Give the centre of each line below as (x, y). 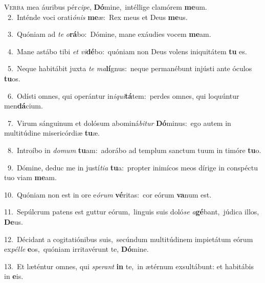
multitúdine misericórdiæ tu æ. (52, 133)
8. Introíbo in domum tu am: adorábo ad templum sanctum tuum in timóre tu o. (134, 150)
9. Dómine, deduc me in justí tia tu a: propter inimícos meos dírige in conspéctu (132, 167)
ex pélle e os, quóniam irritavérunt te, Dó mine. (76, 249)
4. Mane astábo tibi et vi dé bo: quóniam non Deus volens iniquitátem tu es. (127, 51)
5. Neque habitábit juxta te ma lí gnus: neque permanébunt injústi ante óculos (130, 68)
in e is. (14, 276)
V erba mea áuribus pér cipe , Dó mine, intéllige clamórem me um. (106, 7)
